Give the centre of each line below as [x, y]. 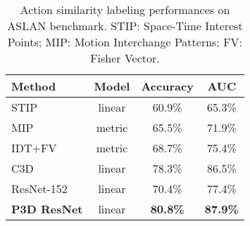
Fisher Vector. [125, 58]
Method [34, 86]
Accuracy [167, 86]
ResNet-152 [39, 188]
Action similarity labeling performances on [125, 9]
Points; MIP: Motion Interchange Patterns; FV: [125, 42]
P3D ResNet [47, 209]
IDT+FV [34, 148]
